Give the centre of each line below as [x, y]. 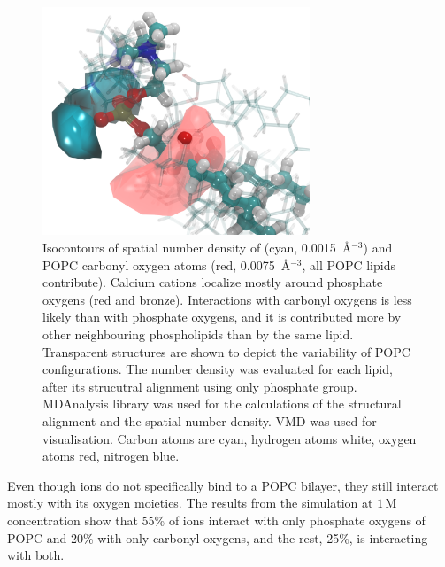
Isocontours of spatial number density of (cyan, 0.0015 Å [197, 248]
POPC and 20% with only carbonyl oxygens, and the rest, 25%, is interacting [218, 537]
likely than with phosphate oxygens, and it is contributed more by [222, 317]
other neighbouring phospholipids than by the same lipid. [198, 334]
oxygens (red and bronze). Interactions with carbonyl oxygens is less [227, 299]
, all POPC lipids [349, 264]
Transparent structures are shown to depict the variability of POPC [226, 351]
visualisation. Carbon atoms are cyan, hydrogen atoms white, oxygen [230, 438]
